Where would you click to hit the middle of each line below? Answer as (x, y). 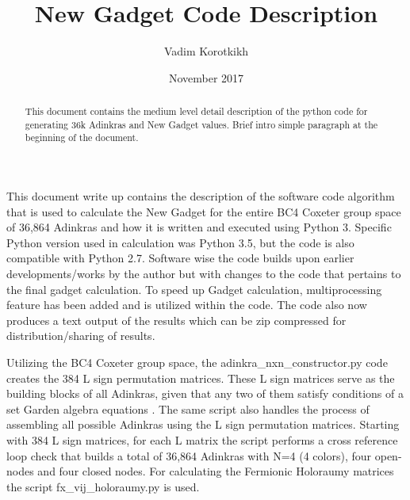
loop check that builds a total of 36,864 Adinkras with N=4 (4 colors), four (189, 455)
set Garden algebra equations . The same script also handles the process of (188, 408)
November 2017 (206, 77)
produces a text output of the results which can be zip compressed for (176, 320)
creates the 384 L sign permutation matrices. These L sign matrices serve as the (201, 378)
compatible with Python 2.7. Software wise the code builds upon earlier (180, 258)
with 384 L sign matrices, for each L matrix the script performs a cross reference (202, 439)
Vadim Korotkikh (206, 51)
